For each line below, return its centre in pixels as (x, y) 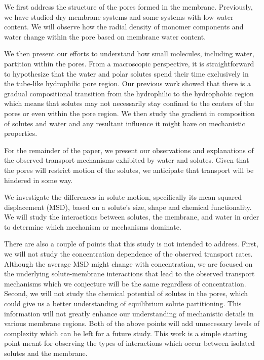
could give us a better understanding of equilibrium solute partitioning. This (123, 303)
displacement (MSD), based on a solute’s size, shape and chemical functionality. (128, 207)
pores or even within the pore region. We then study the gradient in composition (129, 113)
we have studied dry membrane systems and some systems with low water (119, 16)
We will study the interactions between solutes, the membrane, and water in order (132, 217)
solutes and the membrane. (46, 353)
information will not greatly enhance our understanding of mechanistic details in (129, 313)
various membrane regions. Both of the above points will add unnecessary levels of (132, 323)
